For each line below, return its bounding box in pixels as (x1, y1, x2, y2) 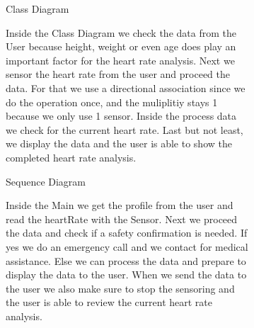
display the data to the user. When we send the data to (6, 267, 247, 282)
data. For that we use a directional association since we (6, 80, 246, 95)
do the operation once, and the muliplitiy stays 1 (6, 94, 218, 109)
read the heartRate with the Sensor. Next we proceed (6, 211, 238, 226)
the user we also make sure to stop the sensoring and (6, 281, 235, 295)
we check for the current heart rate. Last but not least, (6, 122, 243, 137)
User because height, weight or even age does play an (6, 39, 236, 54)
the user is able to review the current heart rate (6, 295, 213, 310)
